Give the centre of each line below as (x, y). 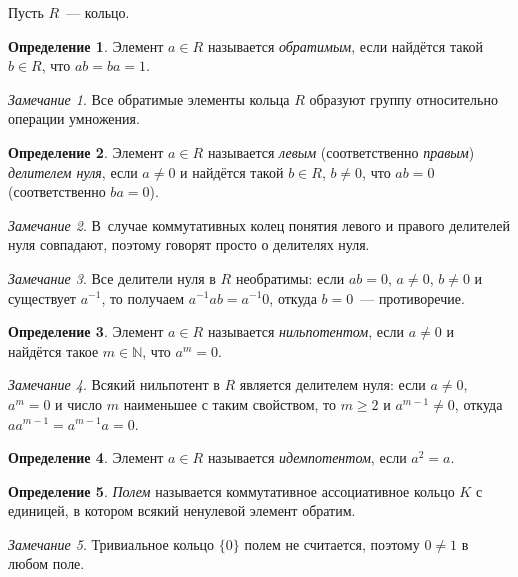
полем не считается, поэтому (332, 543)
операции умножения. (74, 118)
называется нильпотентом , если (305, 331)
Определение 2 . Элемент (86, 151)
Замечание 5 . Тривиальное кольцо (111, 543)
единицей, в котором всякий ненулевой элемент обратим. (182, 510)
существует (42, 297)
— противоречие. (412, 297)
